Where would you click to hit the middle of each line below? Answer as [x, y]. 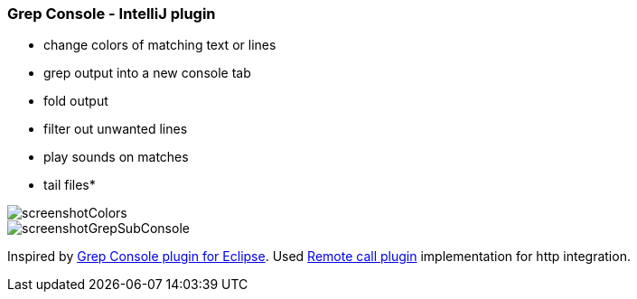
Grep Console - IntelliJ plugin [112, 14]
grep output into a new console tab [147, 73]
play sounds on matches [116, 157]
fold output [76, 101]
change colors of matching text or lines [160, 45]
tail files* [70, 185]
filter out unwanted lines [116, 129]
